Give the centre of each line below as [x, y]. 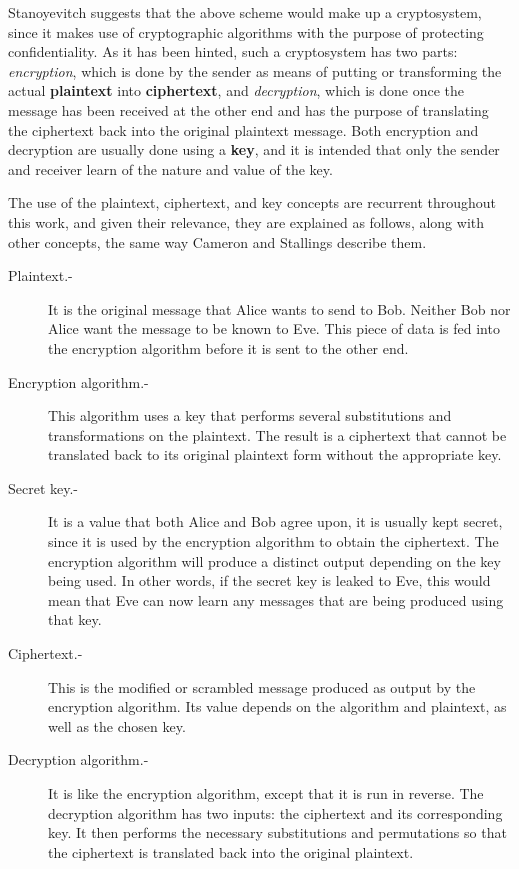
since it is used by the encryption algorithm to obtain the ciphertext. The [273, 541]
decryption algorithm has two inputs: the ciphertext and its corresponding [275, 812]
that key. [75, 619]
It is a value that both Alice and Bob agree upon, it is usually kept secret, [275, 521]
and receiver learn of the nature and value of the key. [170, 168]
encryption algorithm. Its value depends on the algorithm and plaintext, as [277, 706]
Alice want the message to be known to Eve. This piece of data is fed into [274, 328]
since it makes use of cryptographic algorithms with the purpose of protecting [246, 31]
